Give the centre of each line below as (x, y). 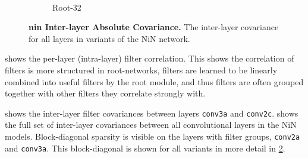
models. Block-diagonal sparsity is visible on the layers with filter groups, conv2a (153, 136)
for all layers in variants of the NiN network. (109, 38)
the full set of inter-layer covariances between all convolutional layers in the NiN (151, 125)
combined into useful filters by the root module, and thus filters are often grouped (154, 81)
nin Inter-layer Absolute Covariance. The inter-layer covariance (154, 27)
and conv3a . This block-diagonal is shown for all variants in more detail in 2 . (145, 148)
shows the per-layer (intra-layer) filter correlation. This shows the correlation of (150, 58)
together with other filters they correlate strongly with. (105, 93)
